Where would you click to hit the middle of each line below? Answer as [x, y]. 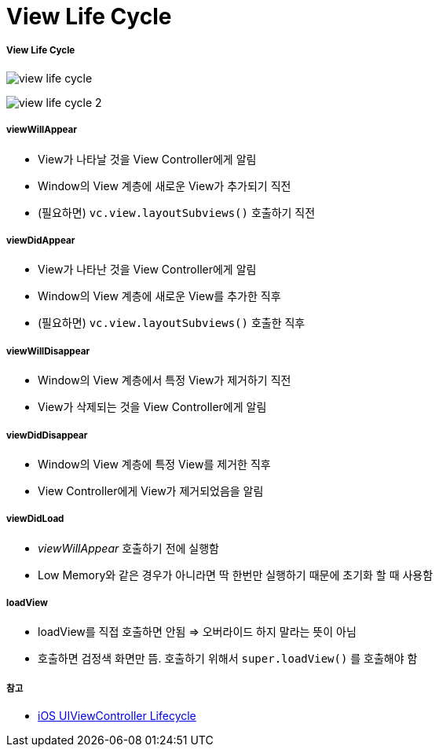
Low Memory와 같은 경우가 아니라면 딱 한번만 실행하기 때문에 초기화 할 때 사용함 [236, 575]
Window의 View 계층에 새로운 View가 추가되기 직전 [165, 185]
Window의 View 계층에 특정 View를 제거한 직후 [154, 464]
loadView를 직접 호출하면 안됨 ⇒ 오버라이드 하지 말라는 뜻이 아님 [197, 632]
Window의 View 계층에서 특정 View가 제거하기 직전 [165, 380]
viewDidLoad [35, 519]
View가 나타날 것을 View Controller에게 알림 [147, 159]
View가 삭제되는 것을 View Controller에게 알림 [152, 407]
